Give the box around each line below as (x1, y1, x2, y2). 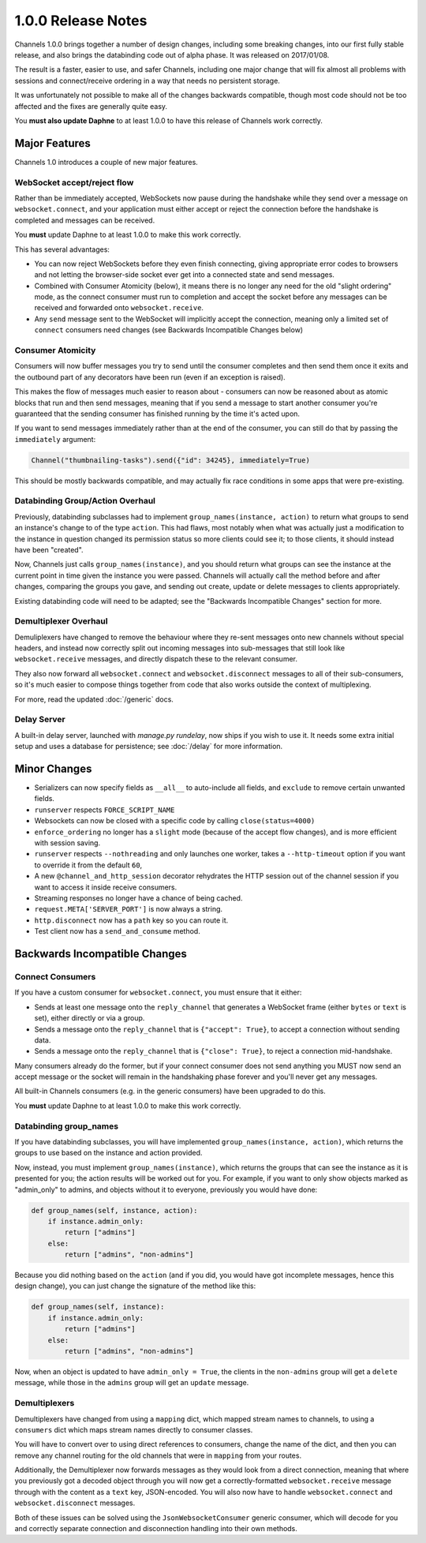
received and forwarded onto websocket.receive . (34, 303, 204, 313)
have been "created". (14, 545, 84, 554)
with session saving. (34, 838, 101, 848)
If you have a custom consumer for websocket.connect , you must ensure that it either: (14, 987, 302, 998)
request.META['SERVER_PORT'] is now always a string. (34, 904, 223, 914)
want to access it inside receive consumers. (34, 882, 177, 892)
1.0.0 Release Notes (14, 12, 148, 29)
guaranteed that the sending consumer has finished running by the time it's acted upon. (14, 409, 300, 418)
